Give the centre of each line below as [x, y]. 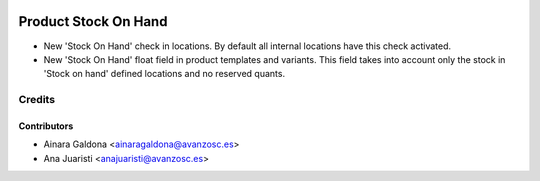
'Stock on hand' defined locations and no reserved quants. [164, 74]
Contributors [46, 126]
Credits [36, 100]
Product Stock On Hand [93, 21]
